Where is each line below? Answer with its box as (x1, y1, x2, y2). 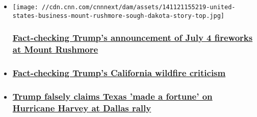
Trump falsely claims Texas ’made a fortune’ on (12, 89, 213, 102)
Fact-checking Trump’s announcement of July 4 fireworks (12, 31, 253, 44)
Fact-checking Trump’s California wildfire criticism (12, 66, 226, 79)
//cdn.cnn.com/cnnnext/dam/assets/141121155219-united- (42, 4, 236, 11)
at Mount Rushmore (12, 43, 98, 56)
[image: (12, 4, 38, 11)
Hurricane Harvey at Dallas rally (12, 101, 151, 114)
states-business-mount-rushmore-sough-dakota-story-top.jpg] (12, 12, 225, 19)
